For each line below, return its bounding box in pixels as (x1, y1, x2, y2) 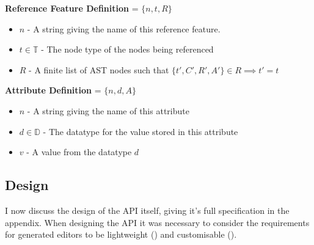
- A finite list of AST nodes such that (29, 63, 169, 76)
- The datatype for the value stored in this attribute (43, 125, 238, 137)
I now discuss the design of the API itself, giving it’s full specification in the (5, 203, 290, 216)
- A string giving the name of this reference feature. (27, 22, 221, 35)
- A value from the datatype (26, 145, 132, 158)
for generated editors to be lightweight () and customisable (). (5, 228, 237, 241)
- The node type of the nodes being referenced (41, 43, 214, 56)
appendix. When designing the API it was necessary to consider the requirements (5, 216, 310, 229)
